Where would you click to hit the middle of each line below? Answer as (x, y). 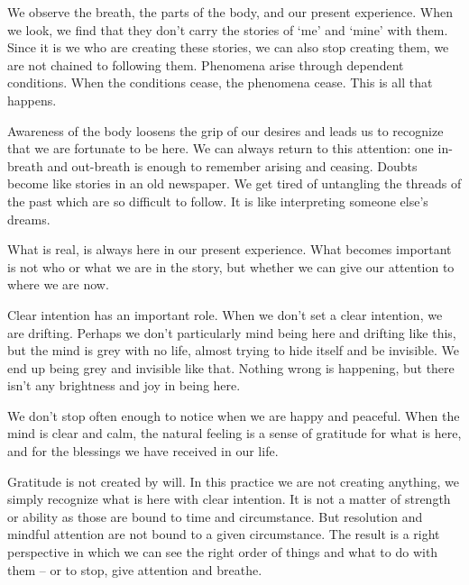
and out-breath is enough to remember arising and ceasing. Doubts (232, 165)
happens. (32, 100)
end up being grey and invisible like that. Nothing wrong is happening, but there (231, 367)
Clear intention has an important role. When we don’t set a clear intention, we (225, 314)
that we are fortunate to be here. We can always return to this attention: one (221, 148)
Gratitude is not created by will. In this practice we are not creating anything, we (233, 481)
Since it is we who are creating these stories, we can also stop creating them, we (228, 47)
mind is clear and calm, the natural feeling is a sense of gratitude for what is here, (234, 433)
